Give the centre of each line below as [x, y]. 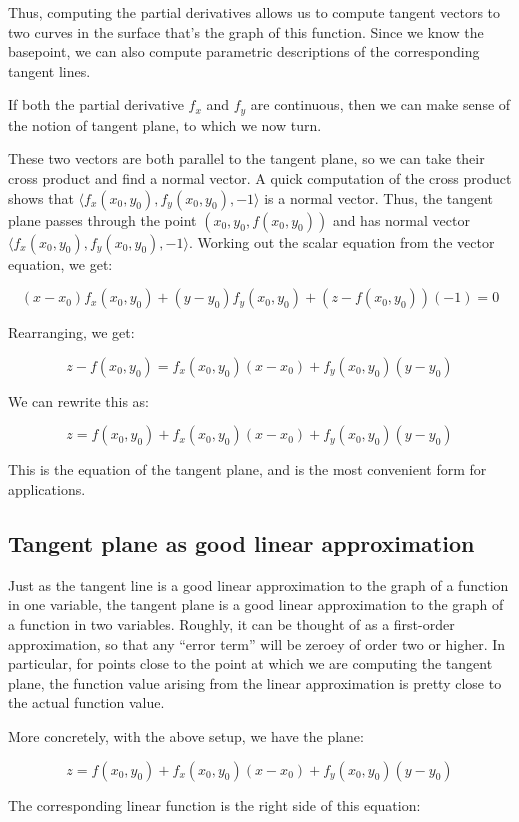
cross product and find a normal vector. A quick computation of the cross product [260, 178]
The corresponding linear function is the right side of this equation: [214, 804]
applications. [47, 488]
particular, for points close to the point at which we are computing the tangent [250, 663]
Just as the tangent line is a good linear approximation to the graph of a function [258, 584]
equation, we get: [60, 263]
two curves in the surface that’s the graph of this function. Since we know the [246, 31]
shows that [41, 197]
